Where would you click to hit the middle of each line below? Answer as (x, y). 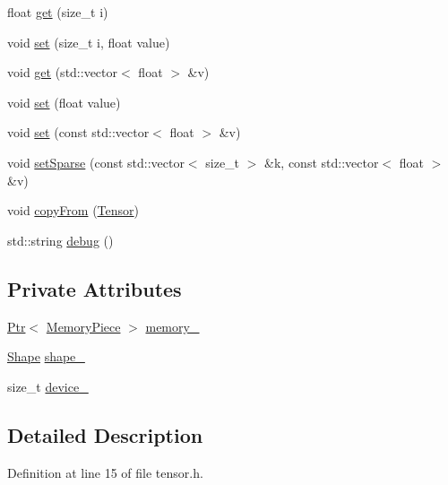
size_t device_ (48, 386)
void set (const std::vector (78, 132)
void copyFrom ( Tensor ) (73, 210)
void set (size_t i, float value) (89, 42)
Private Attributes (95, 288)
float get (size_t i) (58, 12)
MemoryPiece (83, 326)
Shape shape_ (46, 356)
